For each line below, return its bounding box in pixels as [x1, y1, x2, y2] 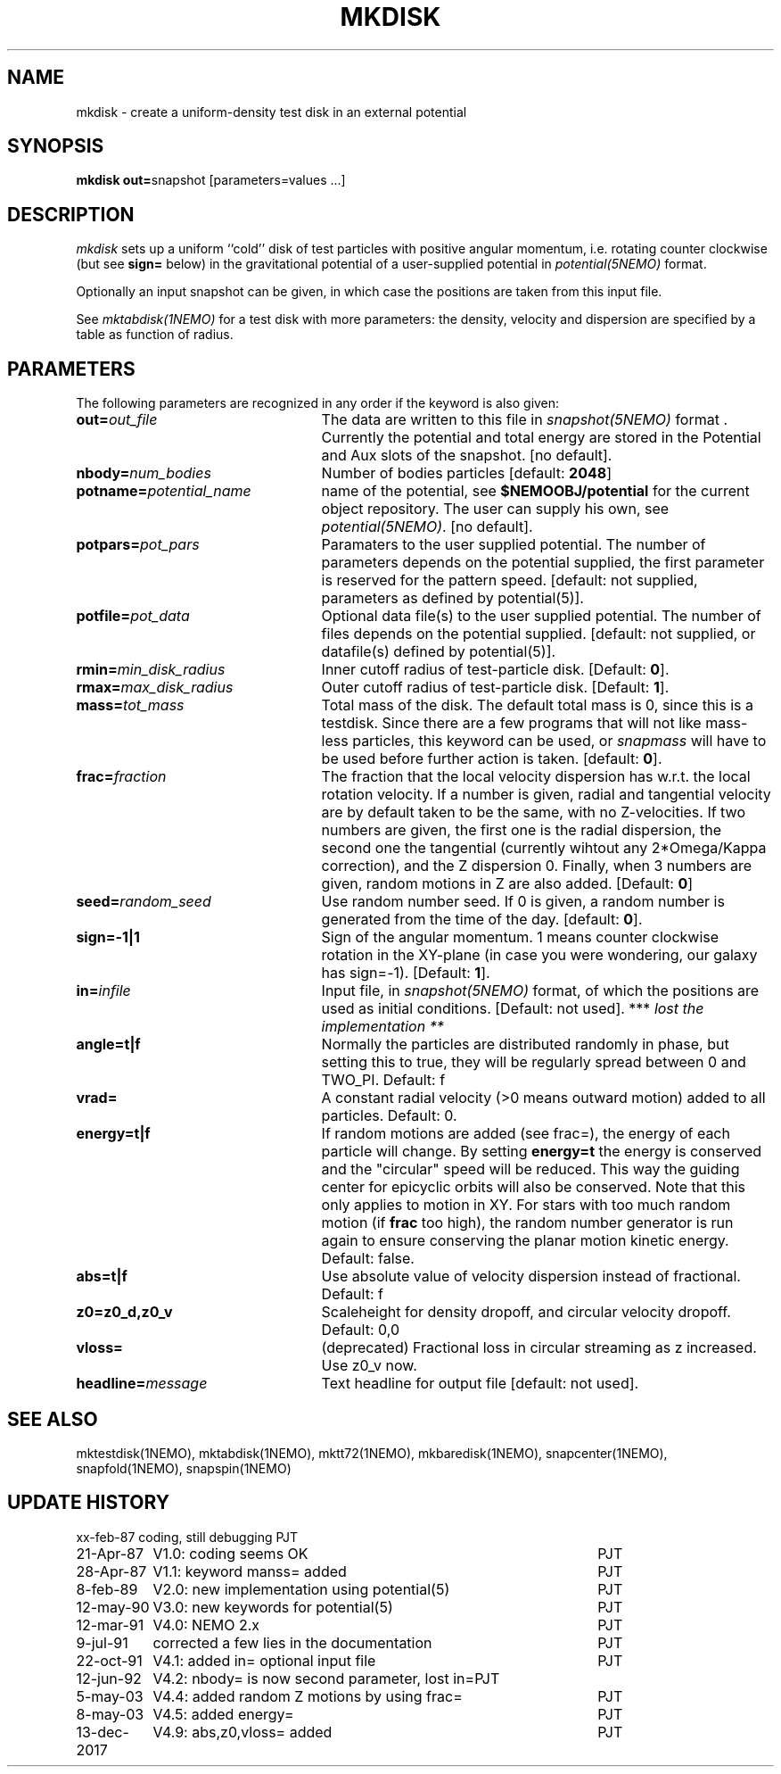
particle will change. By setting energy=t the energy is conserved [321, 1142, 762, 1161]
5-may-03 [76, 1687, 144, 1705]
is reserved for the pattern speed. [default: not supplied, [321, 571, 698, 590]
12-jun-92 [76, 1669, 142, 1687]
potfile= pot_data [76, 607, 190, 626]
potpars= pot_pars [76, 535, 200, 554]
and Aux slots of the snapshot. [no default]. [321, 446, 612, 465]
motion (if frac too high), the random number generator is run [321, 1214, 734, 1232]
